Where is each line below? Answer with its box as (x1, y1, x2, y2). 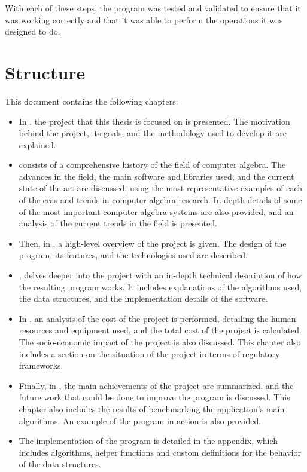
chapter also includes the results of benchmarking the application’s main (19, 402, 285, 415)
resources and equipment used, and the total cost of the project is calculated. (19, 324, 302, 336)
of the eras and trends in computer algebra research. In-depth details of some (19, 194, 302, 206)
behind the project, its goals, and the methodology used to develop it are (19, 127, 287, 139)
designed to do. (5, 25, 60, 38)
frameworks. (19, 359, 63, 372)
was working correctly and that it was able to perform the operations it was (5, 13, 283, 26)
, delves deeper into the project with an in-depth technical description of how (19, 269, 302, 281)
